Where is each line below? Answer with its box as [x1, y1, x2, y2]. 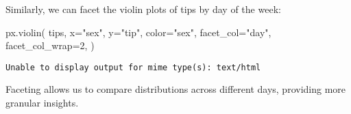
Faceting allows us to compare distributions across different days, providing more [5, 82, 346, 96]
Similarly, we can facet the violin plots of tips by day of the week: [5, 2, 281, 16]
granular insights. [5, 96, 79, 110]
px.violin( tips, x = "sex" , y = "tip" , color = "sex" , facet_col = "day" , [5, 25, 271, 39]
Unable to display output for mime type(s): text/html [5, 62, 261, 72]
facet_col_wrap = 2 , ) [5, 38, 95, 53]
